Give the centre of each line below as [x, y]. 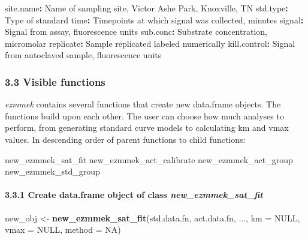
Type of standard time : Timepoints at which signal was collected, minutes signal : [154, 19]
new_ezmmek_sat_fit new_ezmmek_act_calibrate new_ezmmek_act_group [149, 159]
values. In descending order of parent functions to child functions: [125, 139]
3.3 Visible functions [55, 81]
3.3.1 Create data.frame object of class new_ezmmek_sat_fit [134, 195]
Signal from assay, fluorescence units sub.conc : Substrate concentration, [136, 31]
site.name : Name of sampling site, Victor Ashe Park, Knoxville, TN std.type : [147, 8]
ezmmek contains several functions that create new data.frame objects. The [143, 104]
